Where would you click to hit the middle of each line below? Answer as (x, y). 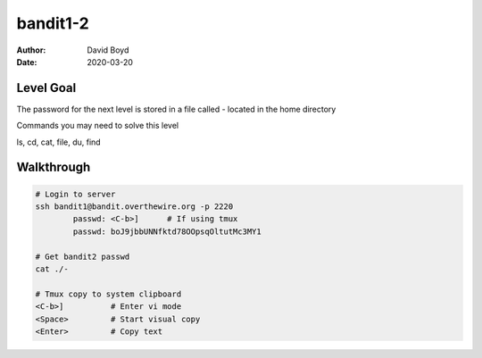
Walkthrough (54, 167)
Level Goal (46, 88)
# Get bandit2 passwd (83, 256)
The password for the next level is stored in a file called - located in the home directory (176, 109)
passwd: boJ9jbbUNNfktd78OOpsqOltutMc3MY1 (167, 231)
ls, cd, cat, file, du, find (59, 142)
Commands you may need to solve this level (97, 126)
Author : (31, 50)
